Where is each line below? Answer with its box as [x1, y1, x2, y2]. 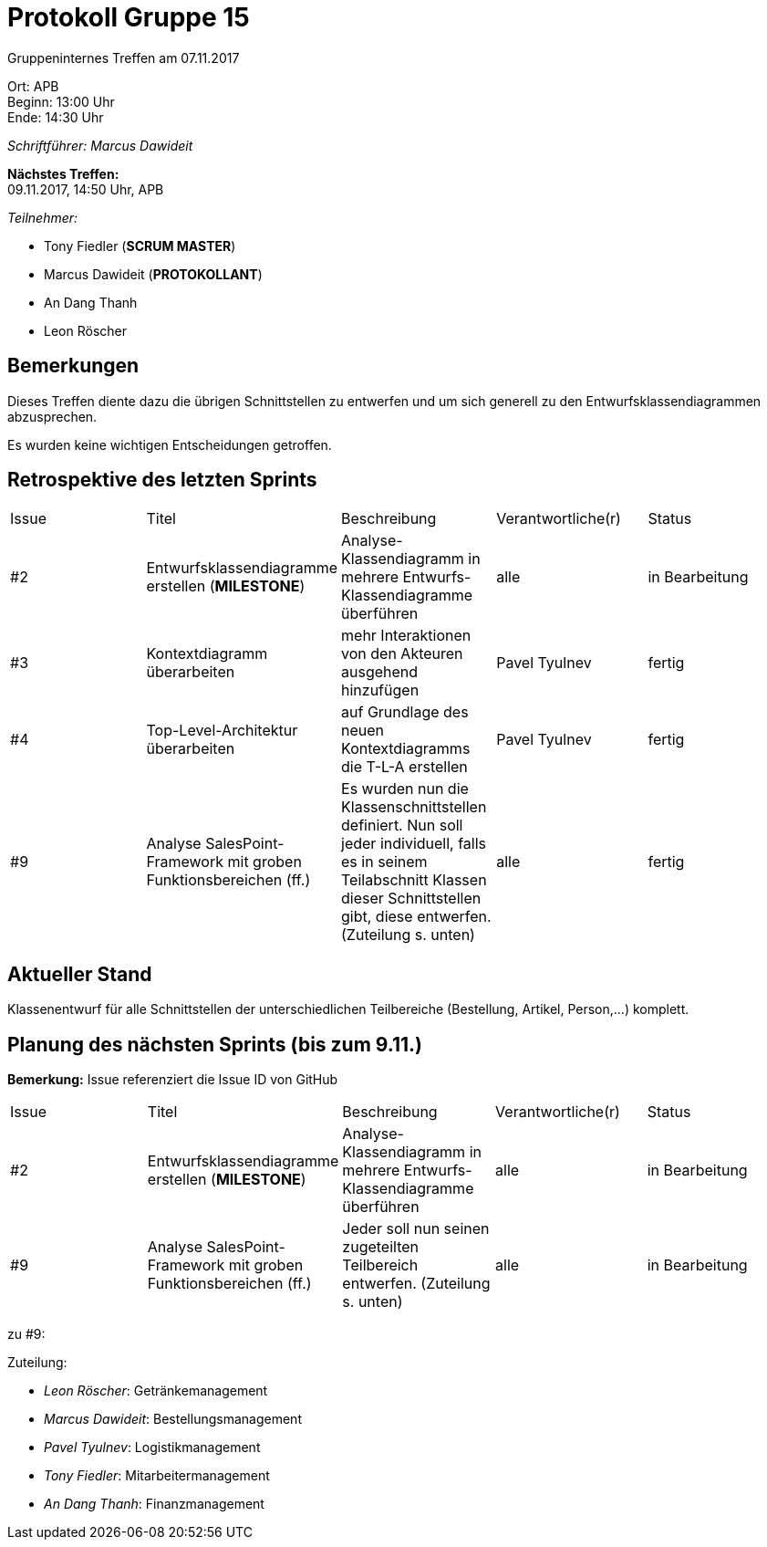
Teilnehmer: [7, 209, 78, 225]
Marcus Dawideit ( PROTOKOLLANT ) [44, 266, 263, 282]
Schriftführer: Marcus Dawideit [7, 137, 193, 153]
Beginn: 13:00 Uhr [7, 93, 115, 110]
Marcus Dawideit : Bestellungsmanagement [44, 1411, 302, 1427]
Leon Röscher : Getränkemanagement [44, 1383, 268, 1399]
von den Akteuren [341, 644, 463, 664]
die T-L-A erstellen [341, 758, 468, 777]
